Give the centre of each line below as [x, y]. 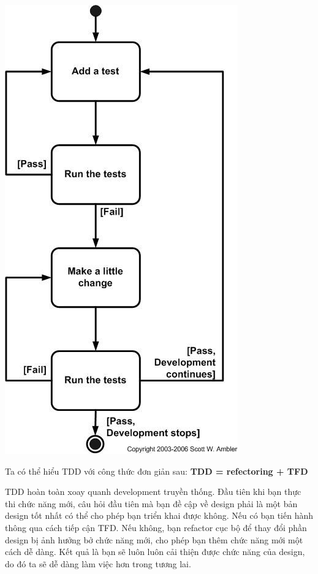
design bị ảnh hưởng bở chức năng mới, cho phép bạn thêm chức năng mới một [154, 539]
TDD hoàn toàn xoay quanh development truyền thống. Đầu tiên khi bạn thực [153, 492]
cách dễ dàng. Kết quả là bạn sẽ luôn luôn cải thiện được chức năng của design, [155, 552]
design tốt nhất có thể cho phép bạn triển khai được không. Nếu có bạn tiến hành [159, 515]
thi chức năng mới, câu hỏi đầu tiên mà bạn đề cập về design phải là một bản [151, 503]
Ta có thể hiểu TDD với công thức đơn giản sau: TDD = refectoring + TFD [157, 471]
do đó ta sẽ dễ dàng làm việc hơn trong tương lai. [98, 563]
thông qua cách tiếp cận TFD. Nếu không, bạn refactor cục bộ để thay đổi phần [156, 527]
